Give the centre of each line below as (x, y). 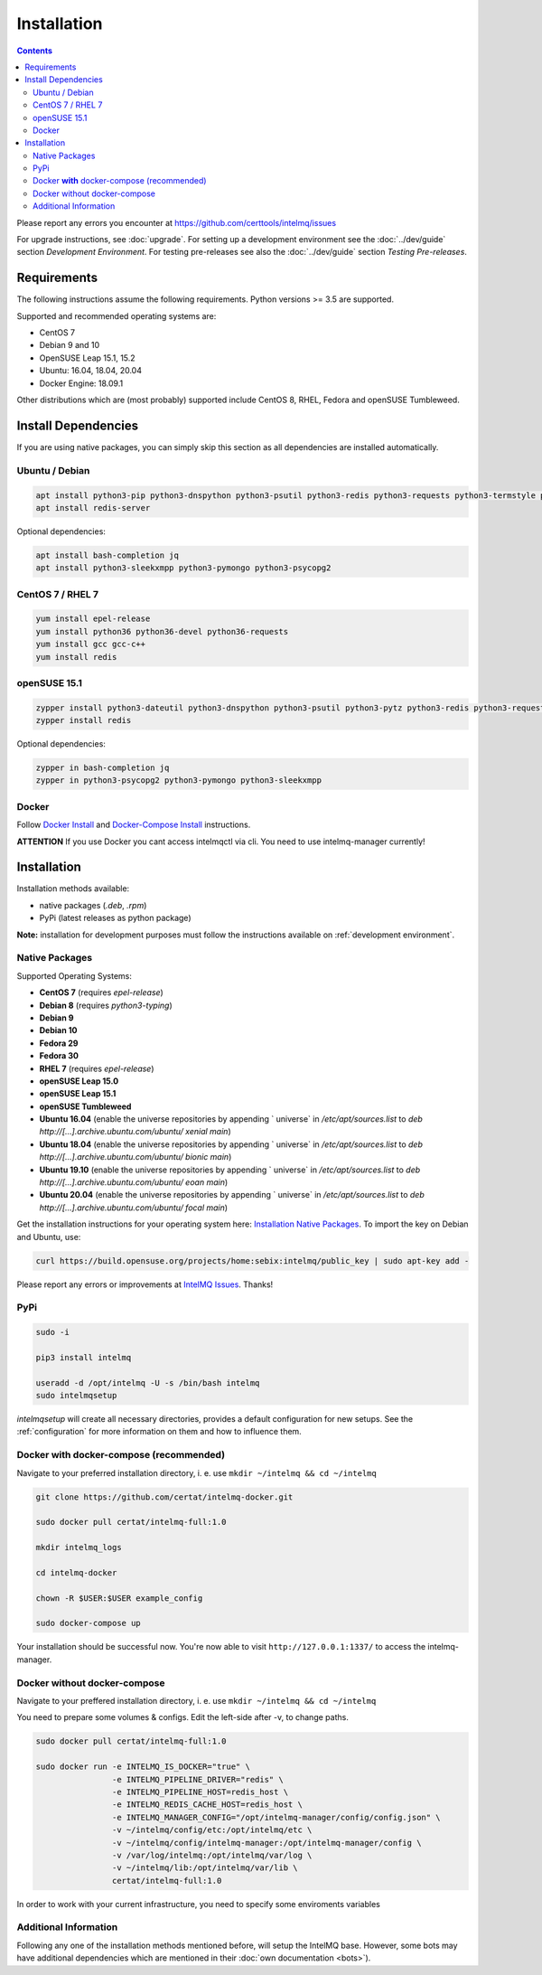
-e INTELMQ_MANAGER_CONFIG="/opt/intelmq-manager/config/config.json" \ (276, 1817)
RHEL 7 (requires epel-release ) (97, 1068)
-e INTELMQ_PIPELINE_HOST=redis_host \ (200, 1792)
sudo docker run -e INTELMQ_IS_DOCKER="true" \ (143, 1767)
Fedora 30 (59, 1056)
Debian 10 (58, 1030)
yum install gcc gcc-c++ (91, 644)
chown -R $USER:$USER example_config (119, 1598)
